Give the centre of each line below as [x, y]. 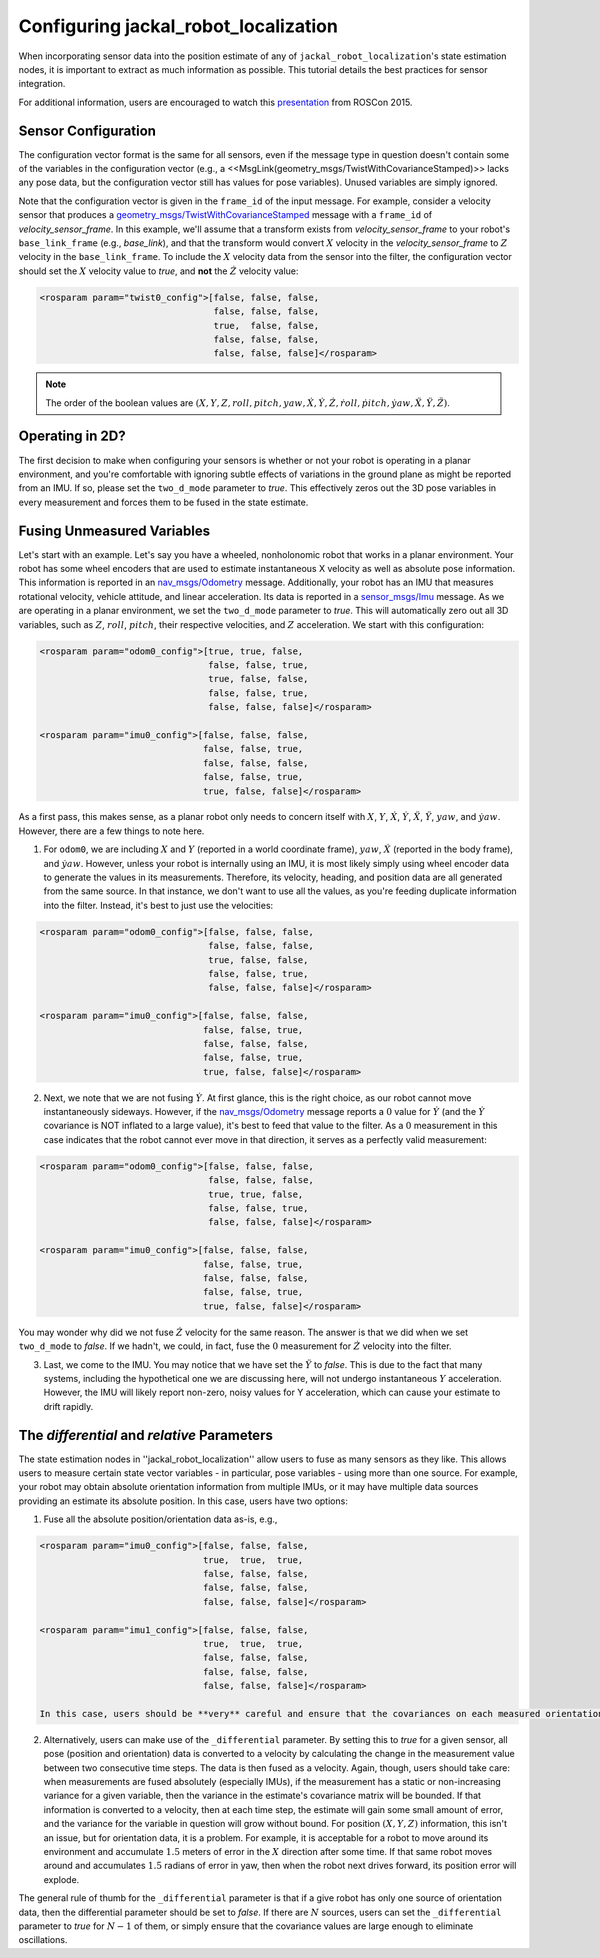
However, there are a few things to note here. [111, 831]
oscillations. [43, 1940]
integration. [42, 84]
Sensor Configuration [87, 130]
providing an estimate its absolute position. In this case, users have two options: [183, 1501]
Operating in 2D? [72, 436]
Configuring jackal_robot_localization [178, 26]
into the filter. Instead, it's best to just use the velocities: [158, 905]
